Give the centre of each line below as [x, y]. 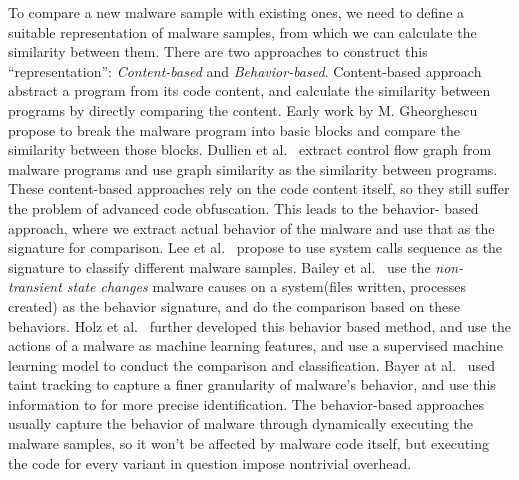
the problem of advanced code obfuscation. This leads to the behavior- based [243, 207]
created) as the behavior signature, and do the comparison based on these [234, 305]
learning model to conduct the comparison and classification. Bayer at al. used [252, 364]
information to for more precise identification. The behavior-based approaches [246, 403]
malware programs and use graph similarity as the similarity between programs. [253, 168]
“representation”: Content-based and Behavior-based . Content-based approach [245, 70]
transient [35, 286]
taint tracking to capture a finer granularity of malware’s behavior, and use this [252, 384]
